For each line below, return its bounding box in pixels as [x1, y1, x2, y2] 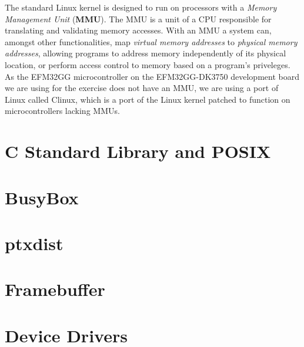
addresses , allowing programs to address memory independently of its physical [5, 47, 286, 59]
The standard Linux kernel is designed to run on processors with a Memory [5, 1, 277, 13]
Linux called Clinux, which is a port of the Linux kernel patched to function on [5, 93, 290, 105]
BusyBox [5, 185, 79, 209]
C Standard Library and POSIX [5, 139, 271, 163]
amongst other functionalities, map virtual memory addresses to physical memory [5, 35, 298, 48]
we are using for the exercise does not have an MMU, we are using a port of [5, 82, 279, 94]
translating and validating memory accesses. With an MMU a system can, [5, 24, 272, 36]
